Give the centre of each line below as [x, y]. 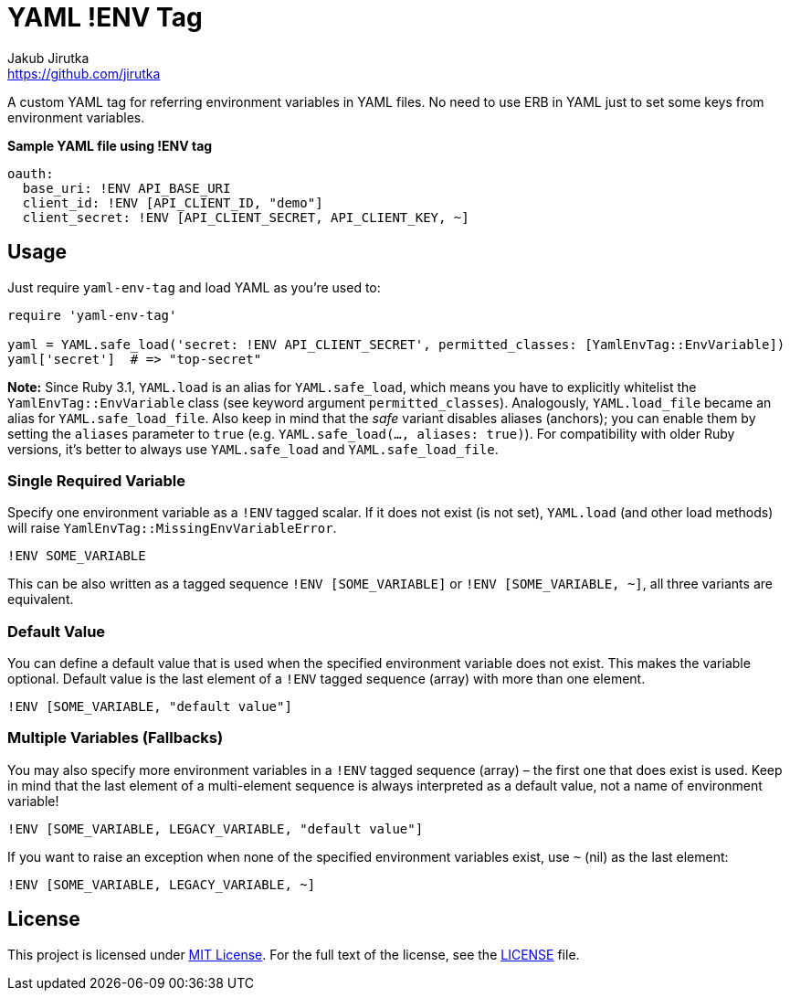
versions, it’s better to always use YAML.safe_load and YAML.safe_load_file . [253, 449]
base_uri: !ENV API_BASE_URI [126, 188]
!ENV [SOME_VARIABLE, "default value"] [150, 707]
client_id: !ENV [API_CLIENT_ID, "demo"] [173, 202]
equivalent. [41, 600]
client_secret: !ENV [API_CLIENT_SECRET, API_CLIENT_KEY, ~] [246, 217]
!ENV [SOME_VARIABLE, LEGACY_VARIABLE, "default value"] [216, 828]
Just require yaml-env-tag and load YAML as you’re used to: [194, 287]
